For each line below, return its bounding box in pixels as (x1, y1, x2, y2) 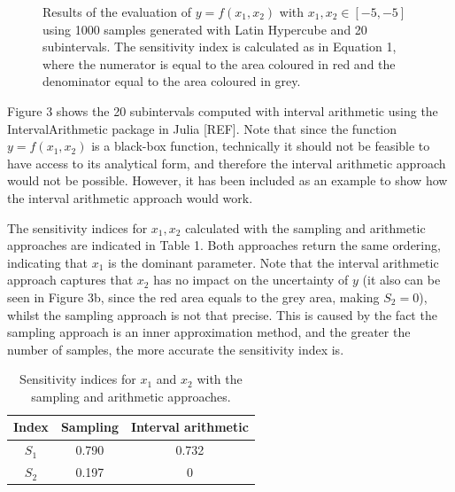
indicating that (7, 253, 89, 271)
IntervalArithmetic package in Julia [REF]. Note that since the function (7, 119, 397, 137)
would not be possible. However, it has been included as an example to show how (7, 171, 448, 190)
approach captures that (7, 270, 134, 289)
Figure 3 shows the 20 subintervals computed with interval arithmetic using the (7, 101, 438, 120)
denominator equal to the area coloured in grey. (42, 72, 301, 90)
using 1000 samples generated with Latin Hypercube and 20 (42, 20, 367, 38)
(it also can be (362, 270, 441, 289)
